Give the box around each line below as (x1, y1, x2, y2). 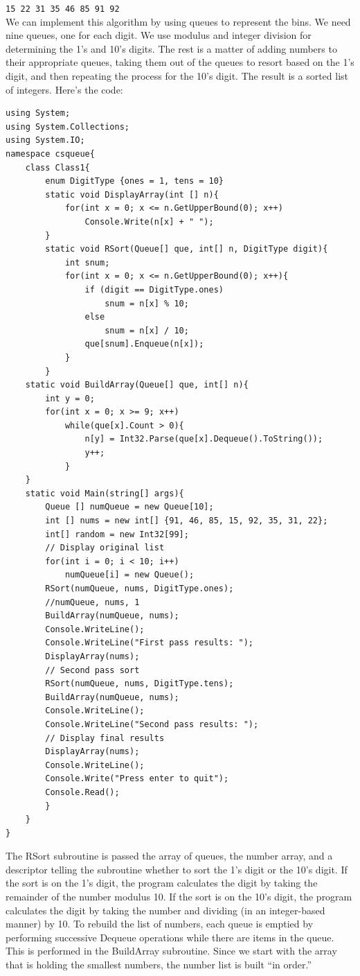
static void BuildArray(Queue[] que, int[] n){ (25, 380, 249, 390)
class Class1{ (25, 162, 90, 173)
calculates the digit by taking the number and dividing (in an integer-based (6, 903, 325, 917)
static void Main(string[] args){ (25, 488, 184, 498)
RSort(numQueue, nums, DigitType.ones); (45, 584, 234, 593)
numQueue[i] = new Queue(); (64, 570, 195, 580)
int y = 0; (45, 393, 95, 403)
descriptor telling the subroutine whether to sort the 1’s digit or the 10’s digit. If (6, 862, 348, 876)
